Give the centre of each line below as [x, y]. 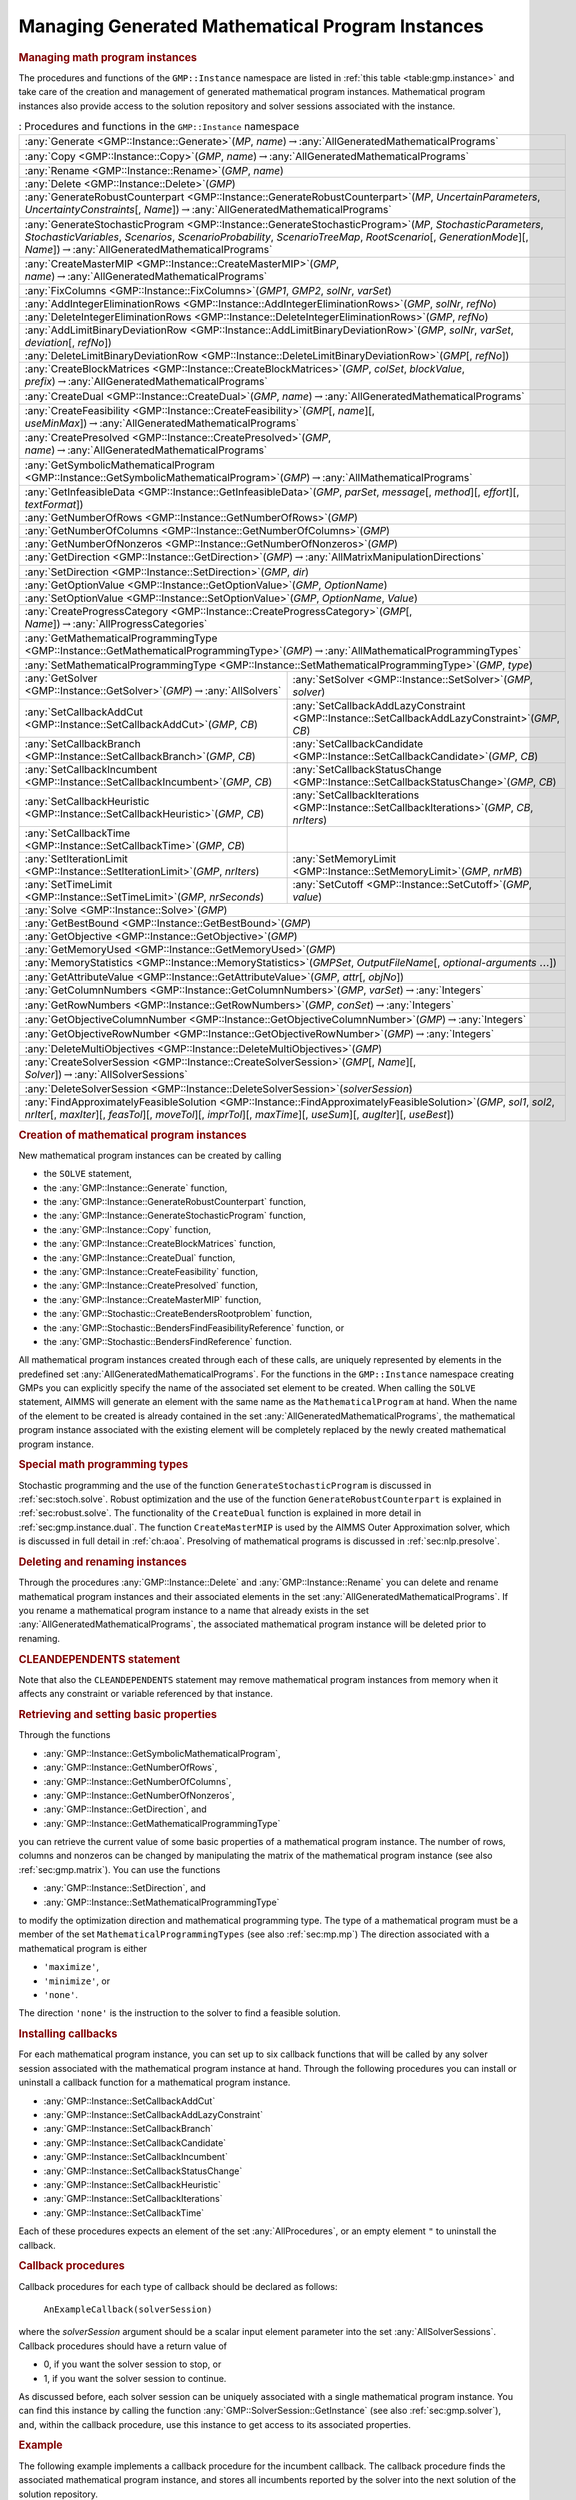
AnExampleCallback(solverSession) [128, 2309]
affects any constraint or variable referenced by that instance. [146, 1694]
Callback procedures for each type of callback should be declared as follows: [178, 2286]
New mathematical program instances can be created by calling [150, 1155]
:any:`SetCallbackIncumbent [91, 769]
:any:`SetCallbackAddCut [84, 712]
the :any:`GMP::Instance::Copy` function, [127, 1229]
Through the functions [64, 1735]
